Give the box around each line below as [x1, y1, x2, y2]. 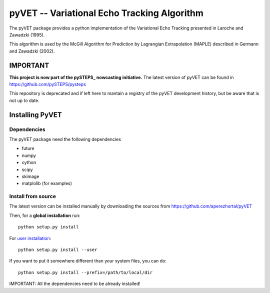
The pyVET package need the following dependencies [9, 136, 121, 142]
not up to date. [9, 97, 39, 103]
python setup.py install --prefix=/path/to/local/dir [18, 269, 152, 275]
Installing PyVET [9, 110, 62, 119]
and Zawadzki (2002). [9, 48, 55, 54]
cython [21, 159, 36, 165]
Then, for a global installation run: [9, 212, 80, 218]
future [21, 145, 34, 151]
